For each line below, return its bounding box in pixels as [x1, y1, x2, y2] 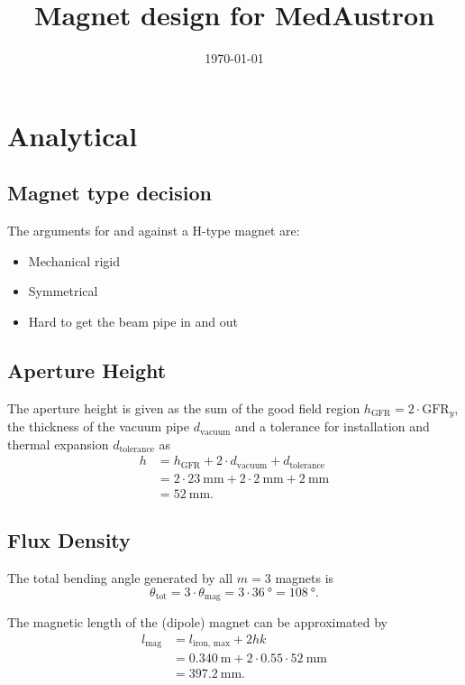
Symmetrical [28, 282, 98, 301]
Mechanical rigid [28, 251, 120, 270]
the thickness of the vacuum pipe [7, 417, 189, 436]
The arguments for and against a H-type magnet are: [7, 221, 300, 240]
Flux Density [7, 526, 131, 554]
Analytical [7, 116, 138, 153]
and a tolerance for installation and [234, 417, 430, 436]
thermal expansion [7, 434, 109, 453]
